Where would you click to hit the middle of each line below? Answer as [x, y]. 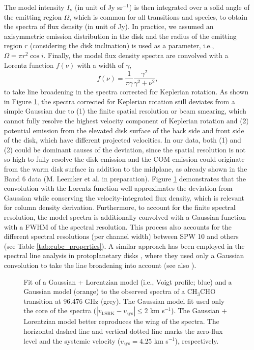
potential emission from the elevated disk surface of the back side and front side [124, 130]
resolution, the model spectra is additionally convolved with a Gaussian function [125, 217]
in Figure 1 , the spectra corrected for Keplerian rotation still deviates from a [120, 101]
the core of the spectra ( [60, 310]
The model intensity [34, 7]
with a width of [100, 65]
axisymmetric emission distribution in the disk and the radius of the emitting [120, 36]
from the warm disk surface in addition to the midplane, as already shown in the [126, 169]
